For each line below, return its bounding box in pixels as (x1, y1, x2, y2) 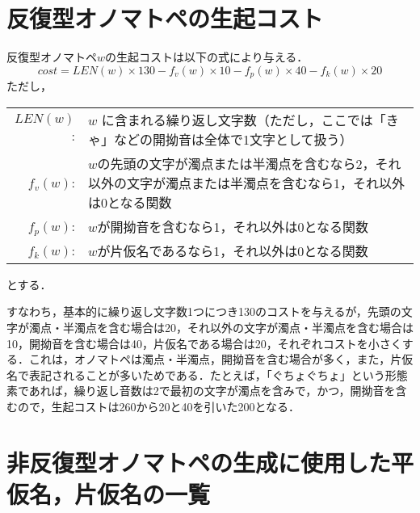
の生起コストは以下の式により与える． (105, 48, 309, 65)
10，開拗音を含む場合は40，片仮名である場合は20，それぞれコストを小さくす (6, 334, 414, 351)
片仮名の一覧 (74, 477, 211, 510)
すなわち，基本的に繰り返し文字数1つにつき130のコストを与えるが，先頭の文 (6, 303, 413, 320)
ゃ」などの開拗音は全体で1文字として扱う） (87, 129, 353, 149)
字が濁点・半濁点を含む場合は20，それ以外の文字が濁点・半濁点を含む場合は (6, 318, 414, 335)
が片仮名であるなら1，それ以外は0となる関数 (97, 241, 368, 260)
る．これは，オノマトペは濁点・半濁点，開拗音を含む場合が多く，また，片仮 (6, 351, 414, 368)
